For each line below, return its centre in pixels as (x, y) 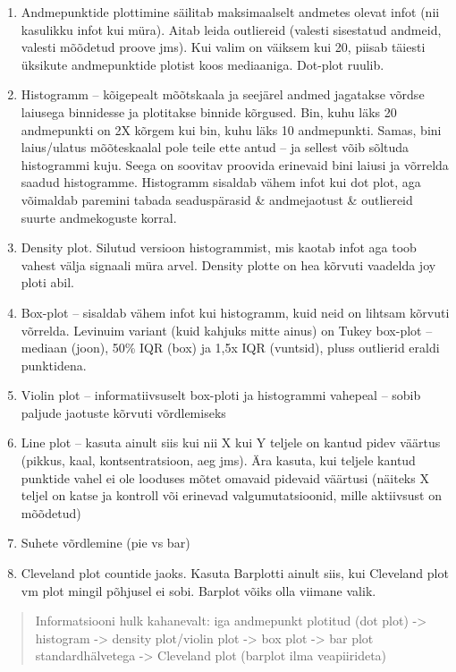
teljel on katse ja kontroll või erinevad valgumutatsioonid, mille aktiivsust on (231, 495)
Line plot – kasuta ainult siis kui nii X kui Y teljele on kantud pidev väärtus (231, 442)
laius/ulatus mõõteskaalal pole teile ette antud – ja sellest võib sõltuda (215, 147)
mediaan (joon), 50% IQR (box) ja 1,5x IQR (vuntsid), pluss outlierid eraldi (230, 348)
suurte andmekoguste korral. (99, 217)
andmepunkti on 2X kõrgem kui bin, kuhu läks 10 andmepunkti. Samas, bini (231, 129)
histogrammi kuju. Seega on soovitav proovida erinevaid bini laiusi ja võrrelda (235, 164)
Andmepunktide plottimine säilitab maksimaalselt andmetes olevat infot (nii (230, 12)
